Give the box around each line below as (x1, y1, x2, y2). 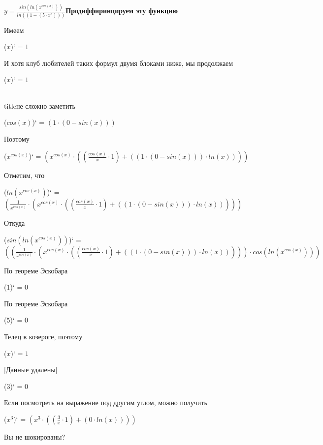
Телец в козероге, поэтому (4, 331, 83, 341)
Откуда (4, 217, 25, 228)
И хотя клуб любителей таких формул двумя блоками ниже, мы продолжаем (4, 58, 233, 68)
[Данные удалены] (4, 364, 58, 375)
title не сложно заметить (4, 100, 75, 111)
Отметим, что (4, 170, 45, 180)
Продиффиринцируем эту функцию (65, 5, 178, 16)
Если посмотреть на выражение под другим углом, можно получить (4, 397, 207, 408)
